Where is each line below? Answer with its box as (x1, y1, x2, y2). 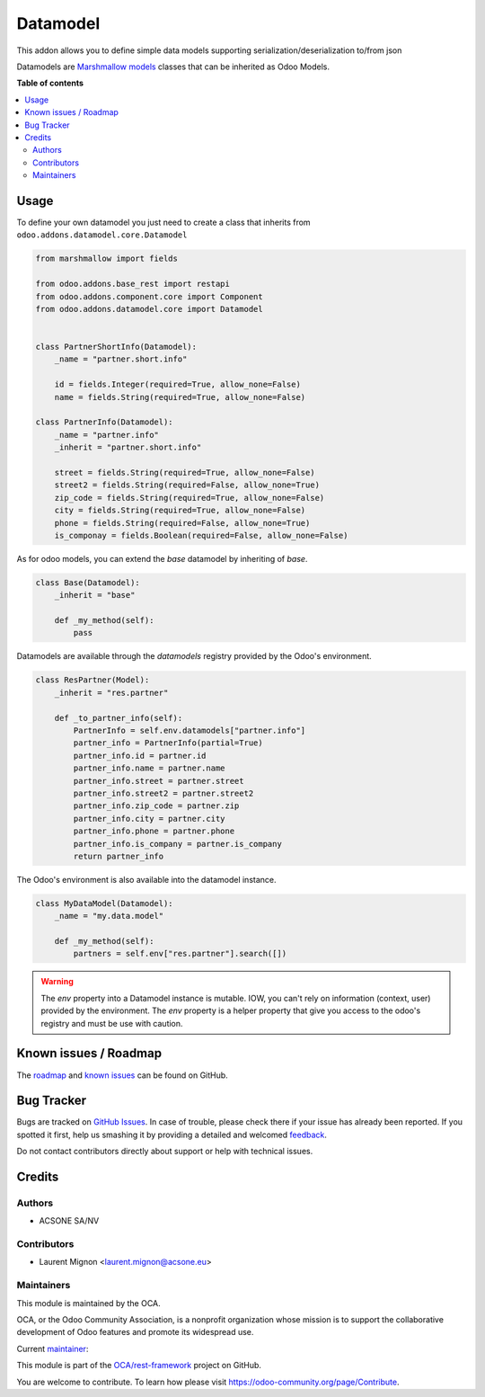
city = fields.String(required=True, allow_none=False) (54, 505, 306, 516)
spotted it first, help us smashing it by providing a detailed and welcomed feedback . (16, 1129, 328, 1140)
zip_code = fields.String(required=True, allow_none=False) (54, 493, 325, 503)
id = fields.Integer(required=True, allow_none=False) (54, 379, 301, 390)
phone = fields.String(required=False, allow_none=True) (54, 518, 311, 528)
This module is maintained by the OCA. (16, 1297, 161, 1308)
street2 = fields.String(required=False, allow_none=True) (54, 480, 321, 490)
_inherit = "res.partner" (54, 688, 169, 698)
